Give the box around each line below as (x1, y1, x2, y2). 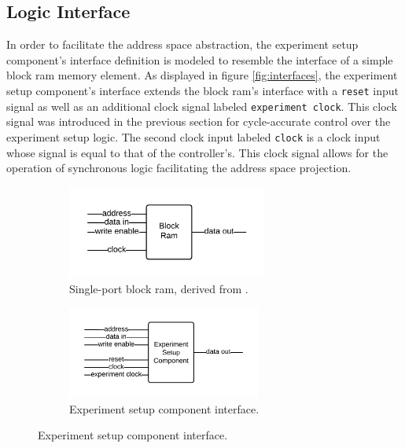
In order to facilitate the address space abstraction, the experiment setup (6, 36, 359, 53)
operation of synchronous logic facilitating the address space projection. (6, 160, 352, 176)
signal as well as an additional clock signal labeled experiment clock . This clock (6, 97, 397, 114)
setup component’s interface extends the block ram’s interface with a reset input (6, 82, 399, 98)
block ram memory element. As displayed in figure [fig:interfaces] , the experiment (6, 67, 398, 83)
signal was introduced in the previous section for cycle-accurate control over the (6, 113, 391, 130)
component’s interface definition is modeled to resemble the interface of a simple (6, 51, 393, 68)
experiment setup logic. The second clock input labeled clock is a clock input (6, 128, 381, 145)
